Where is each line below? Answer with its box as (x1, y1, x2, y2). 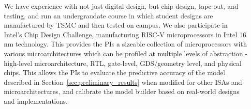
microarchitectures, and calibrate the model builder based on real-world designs (4, 86, 240, 96)
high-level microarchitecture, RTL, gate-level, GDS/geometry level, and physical (4, 58, 241, 68)
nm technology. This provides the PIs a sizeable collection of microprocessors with (4, 39, 247, 49)
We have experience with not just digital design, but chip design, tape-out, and (4, 1, 238, 11)
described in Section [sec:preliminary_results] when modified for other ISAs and (4, 77, 242, 87)
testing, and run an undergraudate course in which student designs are (4, 10, 213, 20)
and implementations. (4, 95, 68, 106)
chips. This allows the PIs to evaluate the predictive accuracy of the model (4, 67, 225, 78)
